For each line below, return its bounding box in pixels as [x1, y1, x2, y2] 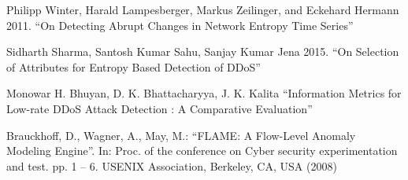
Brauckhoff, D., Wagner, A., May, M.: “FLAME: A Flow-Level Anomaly [6, 127, 356, 143]
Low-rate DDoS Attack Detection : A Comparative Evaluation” [6, 100, 313, 116]
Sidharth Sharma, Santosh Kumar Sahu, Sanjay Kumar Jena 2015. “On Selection [6, 43, 399, 60]
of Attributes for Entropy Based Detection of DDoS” [6, 58, 261, 75]
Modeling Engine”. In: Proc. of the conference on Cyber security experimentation [6, 142, 398, 159]
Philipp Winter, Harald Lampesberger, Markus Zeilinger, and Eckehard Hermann [6, 2, 399, 17]
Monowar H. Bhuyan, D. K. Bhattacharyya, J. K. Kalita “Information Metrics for [6, 85, 402, 101]
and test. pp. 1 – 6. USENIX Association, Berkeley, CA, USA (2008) [6, 157, 337, 174]
